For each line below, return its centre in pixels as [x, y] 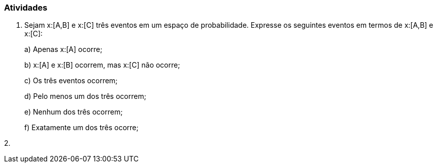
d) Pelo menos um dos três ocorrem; [85, 96]
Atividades [26, 8]
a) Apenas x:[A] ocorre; [63, 49]
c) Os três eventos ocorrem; [71, 81]
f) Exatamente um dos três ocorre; [82, 128]
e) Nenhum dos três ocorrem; [74, 112]
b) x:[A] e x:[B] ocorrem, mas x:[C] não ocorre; [102, 65]
